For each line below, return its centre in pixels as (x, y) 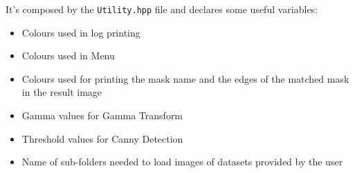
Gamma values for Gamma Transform (102, 115)
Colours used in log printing (81, 32)
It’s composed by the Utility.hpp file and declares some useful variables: (162, 9)
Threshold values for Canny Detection (102, 138)
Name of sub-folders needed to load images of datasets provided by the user (182, 162)
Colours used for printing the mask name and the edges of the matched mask (185, 78)
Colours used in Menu (68, 55)
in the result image (62, 92)
